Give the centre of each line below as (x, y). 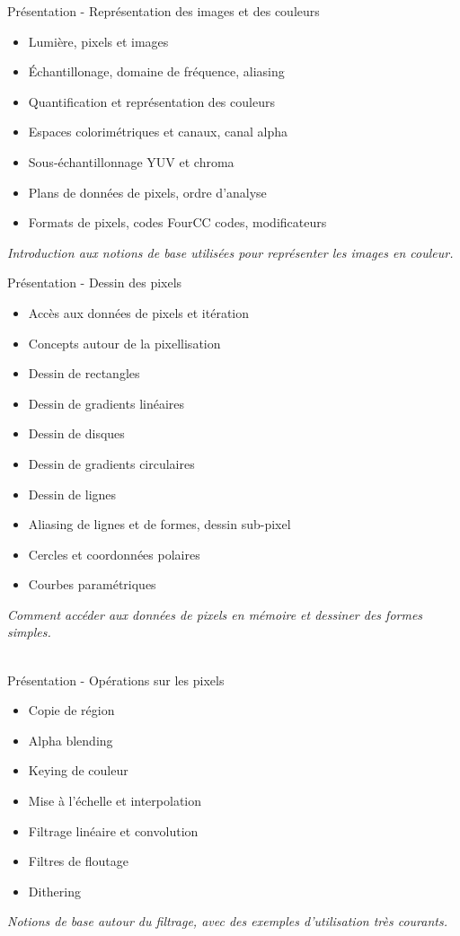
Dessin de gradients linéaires (106, 403)
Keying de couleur (78, 770)
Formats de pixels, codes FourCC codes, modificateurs (177, 222)
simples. (29, 632)
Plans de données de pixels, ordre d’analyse (147, 192)
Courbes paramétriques (92, 584)
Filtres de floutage (78, 861)
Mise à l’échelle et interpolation (115, 801)
